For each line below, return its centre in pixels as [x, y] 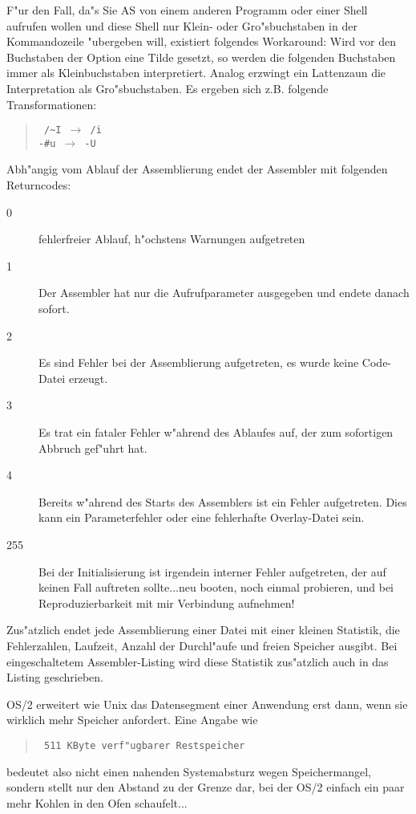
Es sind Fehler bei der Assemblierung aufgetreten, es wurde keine [199, 362]
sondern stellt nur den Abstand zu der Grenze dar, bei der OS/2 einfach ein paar [206, 787]
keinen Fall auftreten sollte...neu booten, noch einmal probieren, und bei [216, 587]
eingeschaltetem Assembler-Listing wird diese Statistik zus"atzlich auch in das [198, 661]
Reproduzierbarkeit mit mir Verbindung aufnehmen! [167, 602]
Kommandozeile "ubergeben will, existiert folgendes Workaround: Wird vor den [201, 41]
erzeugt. [88, 378]
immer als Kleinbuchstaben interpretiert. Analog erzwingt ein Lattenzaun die [196, 73]
